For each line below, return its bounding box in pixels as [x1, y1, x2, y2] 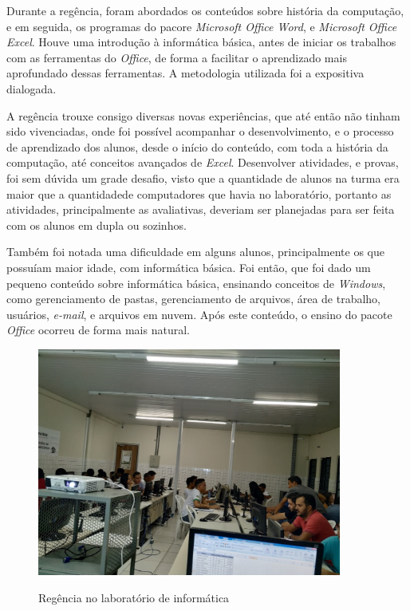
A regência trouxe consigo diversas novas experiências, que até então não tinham [6, 107, 400, 124]
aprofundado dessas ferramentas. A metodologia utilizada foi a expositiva [6, 65, 365, 81]
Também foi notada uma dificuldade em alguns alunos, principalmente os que [6, 243, 384, 260]
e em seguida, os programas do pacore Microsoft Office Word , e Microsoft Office [6, 18, 397, 34]
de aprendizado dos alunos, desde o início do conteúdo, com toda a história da [6, 138, 388, 155]
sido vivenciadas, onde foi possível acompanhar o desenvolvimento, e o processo [6, 123, 394, 140]
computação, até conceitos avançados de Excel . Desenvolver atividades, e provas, [6, 154, 399, 171]
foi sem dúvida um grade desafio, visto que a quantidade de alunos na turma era [6, 169, 400, 186]
